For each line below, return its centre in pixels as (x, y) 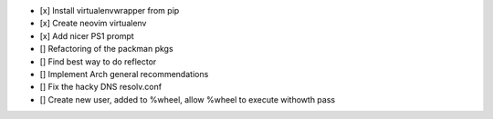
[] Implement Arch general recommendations (124, 74)
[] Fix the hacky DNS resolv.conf (101, 87)
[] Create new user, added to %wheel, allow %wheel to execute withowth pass (188, 99)
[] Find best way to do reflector (98, 61)
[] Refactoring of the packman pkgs (106, 49)
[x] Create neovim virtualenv (93, 24)
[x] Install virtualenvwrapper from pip (110, 10)
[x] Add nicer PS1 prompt (87, 35)
